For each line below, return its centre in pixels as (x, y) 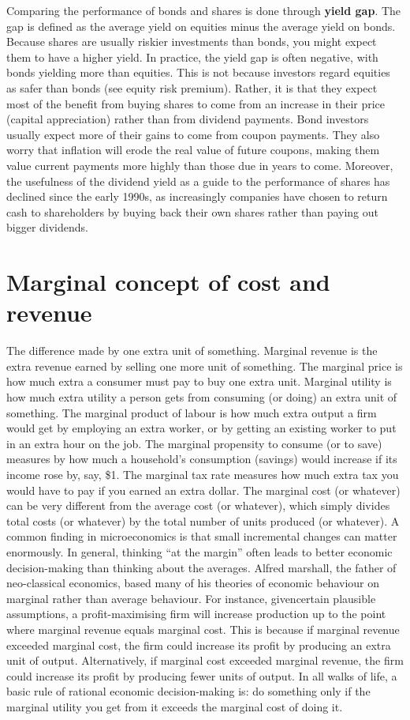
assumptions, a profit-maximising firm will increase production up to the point (196, 614)
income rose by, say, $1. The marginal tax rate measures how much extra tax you (203, 474)
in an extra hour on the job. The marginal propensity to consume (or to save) (194, 443)
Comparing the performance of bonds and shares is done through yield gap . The (204, 10)
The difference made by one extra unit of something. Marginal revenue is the (192, 351)
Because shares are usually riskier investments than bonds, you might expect (192, 41)
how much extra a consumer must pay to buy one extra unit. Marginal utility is (199, 381)
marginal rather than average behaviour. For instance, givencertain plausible (191, 598)
